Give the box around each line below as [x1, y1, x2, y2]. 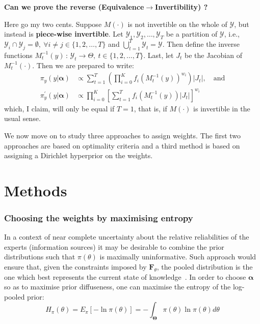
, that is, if [134, 103, 167, 113]
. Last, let [143, 49, 174, 60]
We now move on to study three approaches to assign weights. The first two [4, 130, 241, 140]
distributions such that [4, 251, 75, 262]
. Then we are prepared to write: [32, 60, 134, 70]
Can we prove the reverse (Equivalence [4, 2, 144, 12]
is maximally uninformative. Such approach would [99, 251, 256, 262]
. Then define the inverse [162, 38, 240, 49]
